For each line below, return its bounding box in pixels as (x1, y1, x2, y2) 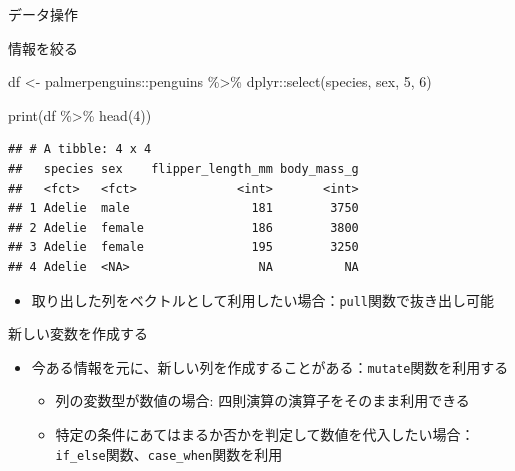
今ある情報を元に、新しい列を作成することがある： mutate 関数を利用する (31, 356, 509, 377)
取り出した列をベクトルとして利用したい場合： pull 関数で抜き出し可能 (31, 289, 495, 310)
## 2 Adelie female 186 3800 (8, 220, 359, 235)
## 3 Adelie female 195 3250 (8, 240, 359, 255)
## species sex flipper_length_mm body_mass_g (8, 161, 359, 176)
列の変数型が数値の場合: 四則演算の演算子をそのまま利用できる (55, 390, 470, 411)
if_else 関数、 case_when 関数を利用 (55, 443, 283, 464)
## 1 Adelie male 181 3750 (8, 201, 359, 216)
